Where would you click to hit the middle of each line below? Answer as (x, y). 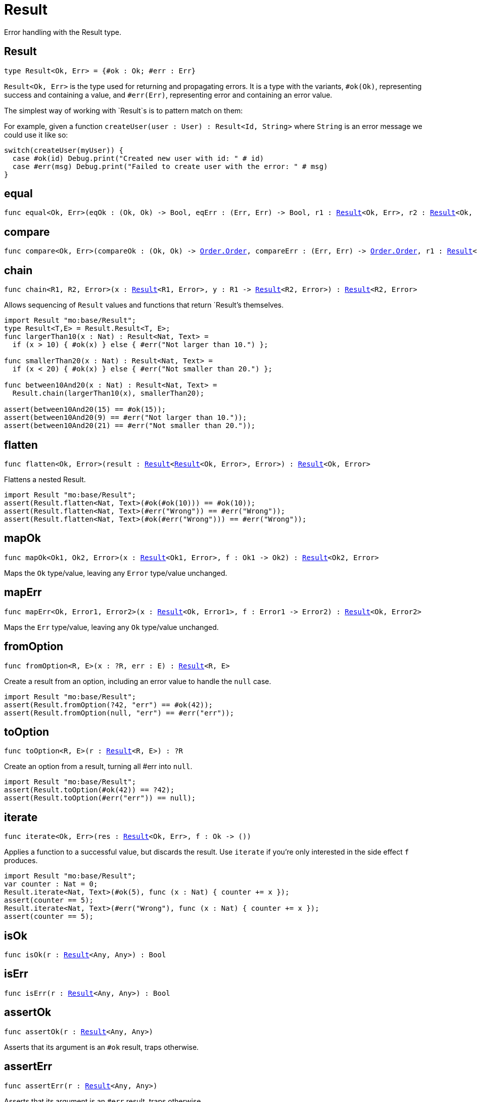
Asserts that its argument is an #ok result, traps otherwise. (102, 1047)
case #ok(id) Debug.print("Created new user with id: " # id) (138, 158)
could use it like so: (36, 135)
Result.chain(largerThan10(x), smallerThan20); (108, 393)
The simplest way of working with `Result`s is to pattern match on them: (124, 110)
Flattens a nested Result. (45, 479)
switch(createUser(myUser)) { (64, 150)
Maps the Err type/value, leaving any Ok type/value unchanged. (111, 627)
